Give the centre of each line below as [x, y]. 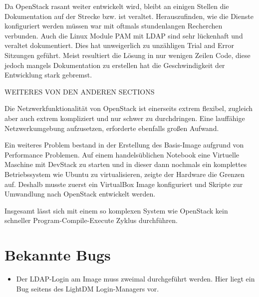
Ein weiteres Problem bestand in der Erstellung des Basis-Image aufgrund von [124, 145]
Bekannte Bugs [58, 255]
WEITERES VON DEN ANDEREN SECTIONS [80, 91]
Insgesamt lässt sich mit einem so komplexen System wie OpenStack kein [116, 210]
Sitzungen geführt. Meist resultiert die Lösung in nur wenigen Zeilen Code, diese [128, 55]
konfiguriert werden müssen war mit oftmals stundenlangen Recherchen [114, 26]
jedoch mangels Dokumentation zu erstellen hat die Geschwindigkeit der [115, 65]
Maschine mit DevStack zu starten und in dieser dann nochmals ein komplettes [126, 164]
